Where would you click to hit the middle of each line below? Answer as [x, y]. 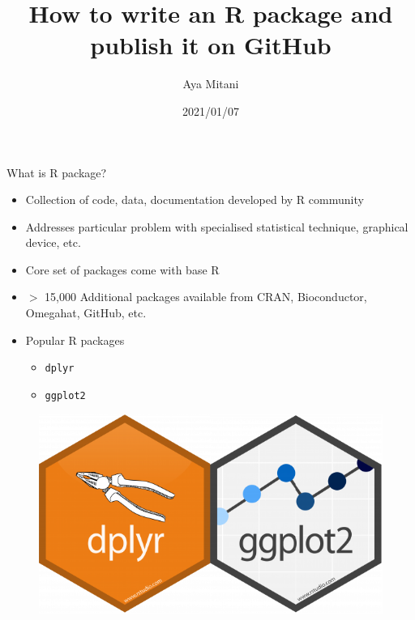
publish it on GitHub [211, 45]
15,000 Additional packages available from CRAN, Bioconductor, [206, 297]
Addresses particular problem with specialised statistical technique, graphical [217, 226]
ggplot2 [65, 395]
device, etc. [53, 242]
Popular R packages [75, 340]
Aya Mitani [211, 84]
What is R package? [57, 172]
